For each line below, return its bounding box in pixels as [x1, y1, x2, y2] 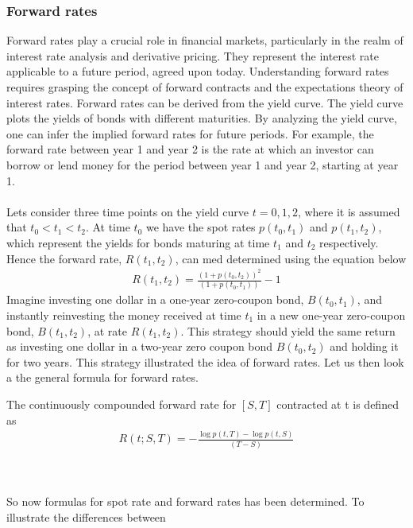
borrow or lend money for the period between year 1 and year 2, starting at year [6, 156, 399, 173]
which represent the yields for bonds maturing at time [6, 234, 270, 250]
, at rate [87, 322, 127, 339]
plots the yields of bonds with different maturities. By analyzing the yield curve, [6, 110, 397, 126]
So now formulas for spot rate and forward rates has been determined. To [6, 492, 365, 509]
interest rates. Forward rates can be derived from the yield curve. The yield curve [6, 94, 403, 111]
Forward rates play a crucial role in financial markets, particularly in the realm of [6, 32, 403, 49]
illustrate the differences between [6, 508, 166, 525]
